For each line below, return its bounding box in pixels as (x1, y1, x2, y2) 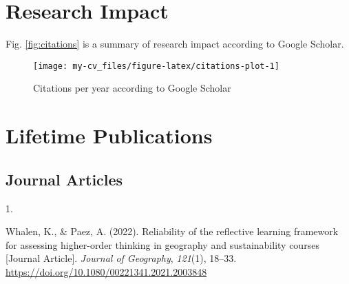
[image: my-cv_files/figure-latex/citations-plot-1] (33, 61, 279, 71)
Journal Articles (6, 168, 123, 190)
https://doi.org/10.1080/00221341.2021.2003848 (6, 264, 207, 278)
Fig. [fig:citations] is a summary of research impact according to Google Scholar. (6, 37, 344, 51)
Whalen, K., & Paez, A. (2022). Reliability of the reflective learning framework (6, 224, 339, 239)
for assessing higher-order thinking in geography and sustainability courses (6, 237, 319, 252)
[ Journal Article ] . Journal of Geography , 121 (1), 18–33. (6, 251, 237, 265)
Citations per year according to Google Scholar (33, 81, 231, 95)
